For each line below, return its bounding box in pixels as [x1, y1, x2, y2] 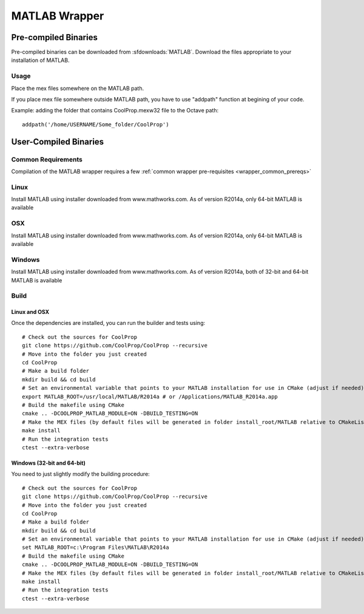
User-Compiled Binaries [11, 137, 104, 147]
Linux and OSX [11, 309, 50, 316]
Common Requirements [11, 155, 83, 163]
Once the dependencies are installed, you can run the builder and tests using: [11, 319, 206, 327]
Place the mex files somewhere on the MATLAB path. [11, 84, 144, 92]
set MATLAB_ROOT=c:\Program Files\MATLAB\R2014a [22, 544, 169, 551]
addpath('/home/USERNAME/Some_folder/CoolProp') [22, 121, 169, 128]
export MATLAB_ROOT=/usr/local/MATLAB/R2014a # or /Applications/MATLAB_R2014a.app [22, 393, 278, 400]
